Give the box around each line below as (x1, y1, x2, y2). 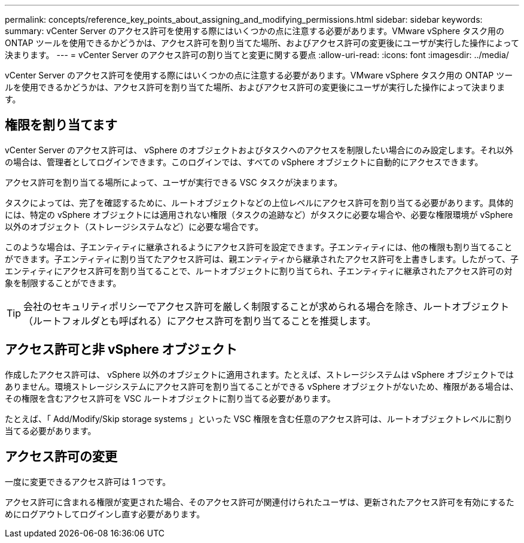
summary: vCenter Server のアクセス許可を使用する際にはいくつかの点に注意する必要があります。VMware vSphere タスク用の (5, 26, 504, 36)
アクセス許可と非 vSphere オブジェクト (5, 342, 237, 357)
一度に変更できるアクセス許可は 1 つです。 (5, 476, 171, 487)
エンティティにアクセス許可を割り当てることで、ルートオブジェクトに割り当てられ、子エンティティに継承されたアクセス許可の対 (5, 265, 513, 276)
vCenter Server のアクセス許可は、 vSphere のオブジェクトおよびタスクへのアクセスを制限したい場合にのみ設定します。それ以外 (5, 144, 514, 155)
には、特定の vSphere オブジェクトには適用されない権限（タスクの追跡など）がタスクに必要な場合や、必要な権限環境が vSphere (5, 209, 513, 220)
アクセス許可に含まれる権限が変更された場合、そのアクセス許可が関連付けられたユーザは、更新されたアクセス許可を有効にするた (5, 496, 514, 507)
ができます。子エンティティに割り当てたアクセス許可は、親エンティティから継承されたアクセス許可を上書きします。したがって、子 (5, 253, 519, 264)
